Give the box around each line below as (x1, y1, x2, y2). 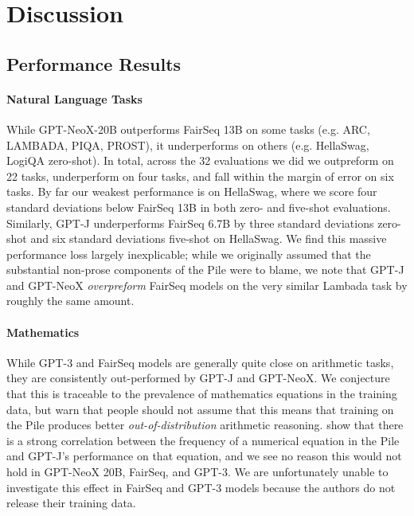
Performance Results (6, 51, 182, 76)
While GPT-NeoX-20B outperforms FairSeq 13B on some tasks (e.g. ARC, (6, 120, 370, 137)
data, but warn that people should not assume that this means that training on (6, 401, 394, 417)
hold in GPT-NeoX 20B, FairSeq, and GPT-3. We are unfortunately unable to (6, 463, 389, 480)
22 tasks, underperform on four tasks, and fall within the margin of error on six (6, 167, 394, 184)
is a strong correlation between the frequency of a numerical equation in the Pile (6, 432, 400, 448)
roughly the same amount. (6, 292, 135, 309)
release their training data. (6, 494, 136, 511)
